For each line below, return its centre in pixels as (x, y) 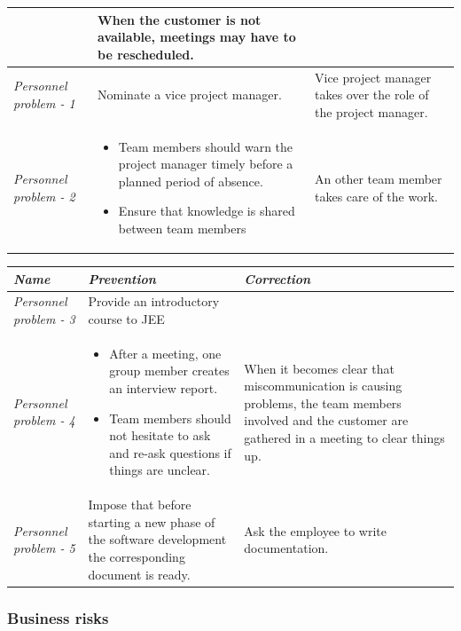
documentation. (286, 548)
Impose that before (140, 505)
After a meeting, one (165, 353)
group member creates (169, 371)
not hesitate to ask (160, 435)
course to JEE (126, 318)
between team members (182, 228)
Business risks (58, 617)
